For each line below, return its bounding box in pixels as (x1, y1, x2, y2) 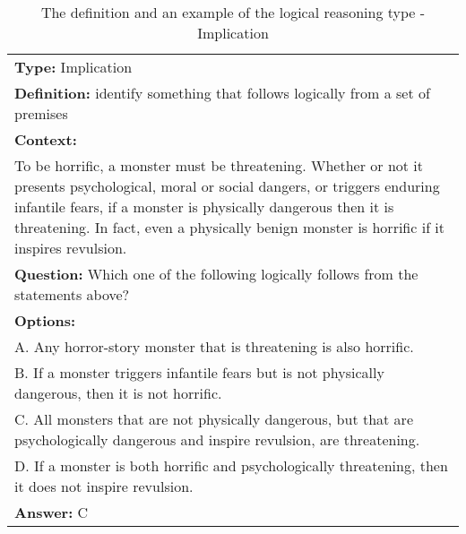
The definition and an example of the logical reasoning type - (40, 2, 426, 22)
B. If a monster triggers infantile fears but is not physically (14, 362, 384, 383)
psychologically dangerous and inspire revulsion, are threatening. (14, 429, 420, 450)
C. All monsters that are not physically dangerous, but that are (14, 409, 413, 429)
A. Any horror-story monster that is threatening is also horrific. (14, 336, 414, 357)
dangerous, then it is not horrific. (14, 383, 222, 403)
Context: (14, 129, 77, 150)
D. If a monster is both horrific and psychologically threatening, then (14, 455, 448, 476)
